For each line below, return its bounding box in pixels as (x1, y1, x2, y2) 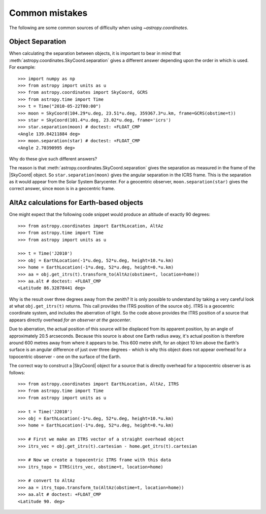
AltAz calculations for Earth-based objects (9, 198, 143, 207)
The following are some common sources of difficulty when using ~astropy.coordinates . (9, 25, 189, 31)
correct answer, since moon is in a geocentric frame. (9, 186, 115, 192)
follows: (9, 369, 25, 375)
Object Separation (9, 38, 66, 46)
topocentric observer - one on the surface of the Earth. (9, 354, 121, 359)
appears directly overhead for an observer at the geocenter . (9, 316, 132, 323)
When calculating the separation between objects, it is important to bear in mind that (9, 50, 181, 56)
